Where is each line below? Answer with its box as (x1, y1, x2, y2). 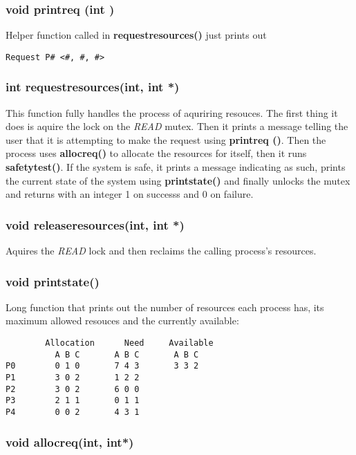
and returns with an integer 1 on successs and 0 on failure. (6, 187, 254, 201)
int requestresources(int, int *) (6, 78, 180, 95)
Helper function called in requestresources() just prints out (6, 28, 267, 42)
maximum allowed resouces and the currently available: (6, 313, 239, 328)
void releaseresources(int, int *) (6, 216, 185, 233)
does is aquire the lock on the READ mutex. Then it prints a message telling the (6, 119, 348, 133)
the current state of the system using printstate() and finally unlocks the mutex (6, 173, 350, 187)
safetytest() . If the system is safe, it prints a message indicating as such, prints (6, 160, 346, 174)
